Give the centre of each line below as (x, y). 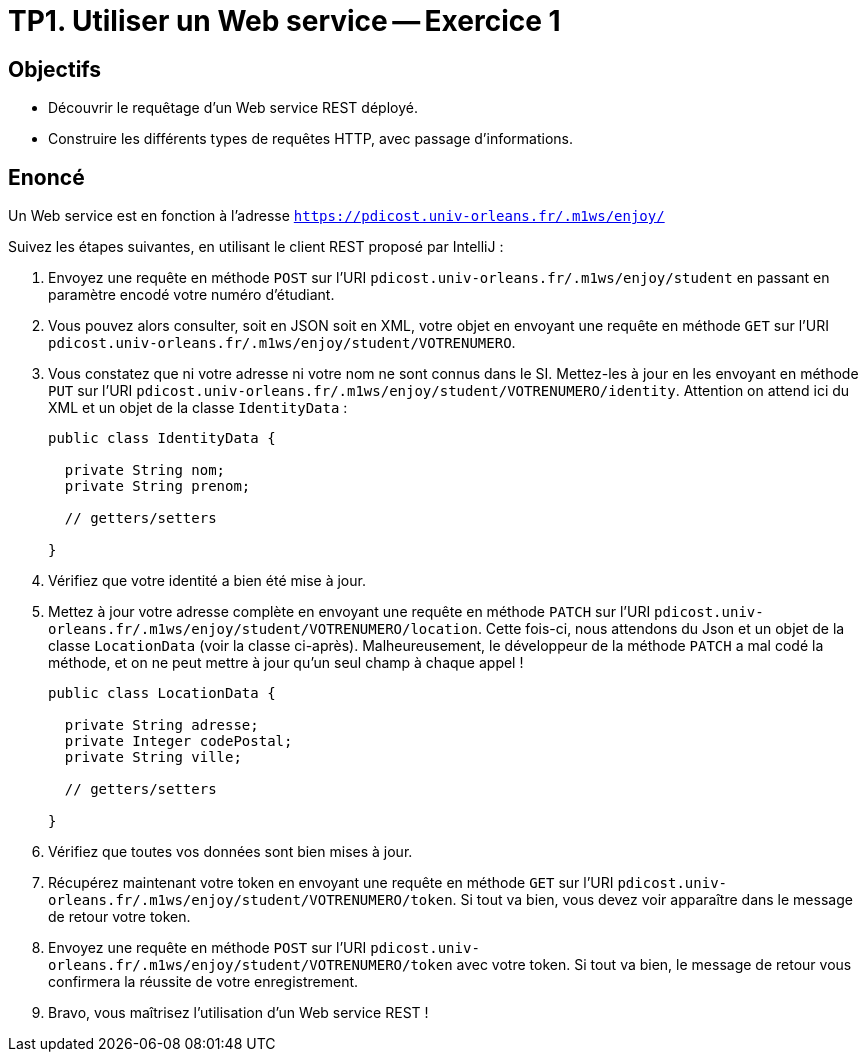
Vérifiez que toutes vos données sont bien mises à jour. (230, 852)
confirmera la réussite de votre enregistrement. (203, 982)
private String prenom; (157, 486)
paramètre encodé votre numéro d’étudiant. (191, 295)
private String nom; (145, 470)
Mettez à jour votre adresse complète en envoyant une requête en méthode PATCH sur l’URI (349, 612)
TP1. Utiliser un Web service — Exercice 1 (284, 21)
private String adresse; (161, 725)
